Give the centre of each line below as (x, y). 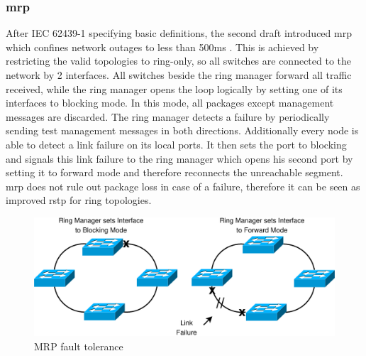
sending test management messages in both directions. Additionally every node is (182, 130)
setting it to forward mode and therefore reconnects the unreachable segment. (174, 172)
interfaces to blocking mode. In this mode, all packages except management (170, 103)
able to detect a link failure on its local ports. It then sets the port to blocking (176, 144)
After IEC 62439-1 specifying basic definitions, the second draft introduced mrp (179, 33)
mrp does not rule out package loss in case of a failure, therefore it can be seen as (183, 186)
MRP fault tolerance (79, 346)
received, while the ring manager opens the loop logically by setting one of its (174, 88)
